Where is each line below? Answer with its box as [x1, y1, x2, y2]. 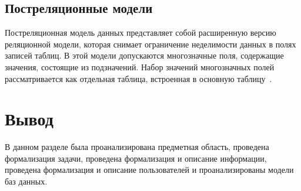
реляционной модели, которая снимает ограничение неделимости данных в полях [5, 37, 296, 50]
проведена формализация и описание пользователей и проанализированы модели [5, 163, 294, 176]
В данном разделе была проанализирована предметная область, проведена [5, 141, 269, 153]
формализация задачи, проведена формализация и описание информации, [5, 152, 267, 164]
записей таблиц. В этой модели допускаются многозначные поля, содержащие [5, 49, 284, 62]
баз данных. [5, 175, 48, 187]
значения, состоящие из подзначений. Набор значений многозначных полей [5, 60, 275, 73]
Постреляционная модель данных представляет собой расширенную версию [5, 26, 276, 39]
